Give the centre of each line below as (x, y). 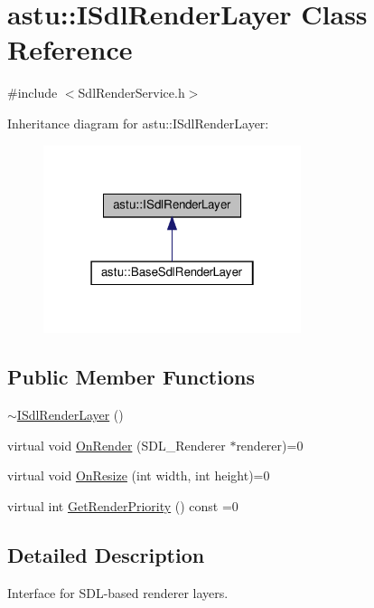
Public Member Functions (131, 377)
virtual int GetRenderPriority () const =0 (123, 505)
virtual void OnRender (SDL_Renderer (117, 445)
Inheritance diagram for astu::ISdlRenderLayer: (138, 123)
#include (33, 93)
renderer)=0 (270, 445)
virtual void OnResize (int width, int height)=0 (139, 475)
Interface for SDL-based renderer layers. (118, 592)
